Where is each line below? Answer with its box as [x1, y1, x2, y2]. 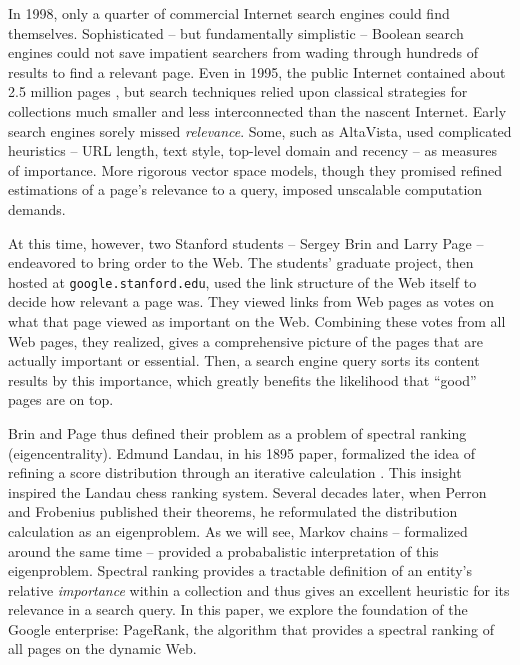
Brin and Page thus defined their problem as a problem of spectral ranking [8, 422, 467, 443]
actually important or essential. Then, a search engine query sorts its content [8, 350, 480, 371]
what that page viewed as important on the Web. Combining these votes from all [8, 310, 506, 331]
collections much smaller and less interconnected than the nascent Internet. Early [8, 100, 507, 121]
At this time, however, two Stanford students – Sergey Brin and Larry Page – [8, 232, 484, 253]
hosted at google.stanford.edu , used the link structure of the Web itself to [8, 271, 477, 292]
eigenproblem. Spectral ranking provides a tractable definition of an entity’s [8, 560, 472, 581]
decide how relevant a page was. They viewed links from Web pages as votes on [8, 291, 495, 312]
